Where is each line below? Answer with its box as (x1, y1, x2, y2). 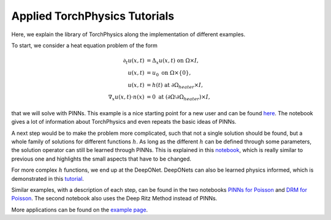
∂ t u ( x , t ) (123, 57, 145, 66)
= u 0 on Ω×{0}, (146, 69, 191, 78)
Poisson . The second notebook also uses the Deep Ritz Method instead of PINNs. (11, 195, 218, 202)
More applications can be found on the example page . (11, 206, 148, 213)
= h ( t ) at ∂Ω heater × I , (146, 82, 204, 90)
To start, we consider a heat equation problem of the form (11, 42, 158, 49)
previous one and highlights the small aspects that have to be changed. (11, 155, 192, 162)
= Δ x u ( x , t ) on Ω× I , (146, 57, 199, 66)
